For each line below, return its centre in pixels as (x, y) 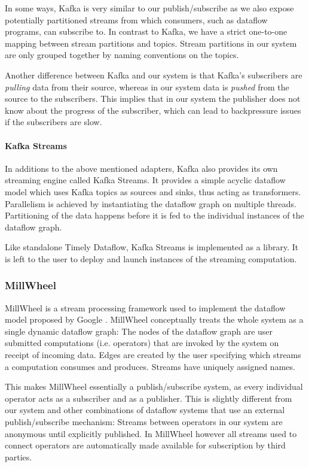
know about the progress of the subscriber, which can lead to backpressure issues (153, 110)
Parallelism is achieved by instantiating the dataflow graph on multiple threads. (151, 203)
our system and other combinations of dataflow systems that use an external (145, 410)
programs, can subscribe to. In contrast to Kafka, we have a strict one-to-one (146, 31)
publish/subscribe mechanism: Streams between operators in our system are (144, 422)
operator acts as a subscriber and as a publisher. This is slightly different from (149, 398)
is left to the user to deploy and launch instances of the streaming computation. (151, 258)
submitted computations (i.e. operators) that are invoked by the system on (142, 343)
